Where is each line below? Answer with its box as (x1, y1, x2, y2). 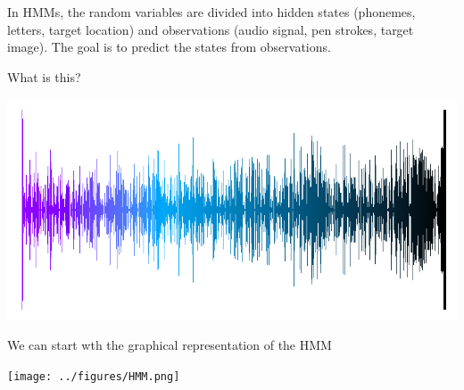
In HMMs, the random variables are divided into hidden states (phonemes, (7, 3, 416, 21)
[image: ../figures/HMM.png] (7, 369, 180, 383)
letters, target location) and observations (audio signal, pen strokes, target (7, 20, 414, 38)
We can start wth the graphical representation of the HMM (7, 336, 332, 354)
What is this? (7, 67, 81, 86)
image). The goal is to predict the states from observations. (7, 37, 331, 56)
